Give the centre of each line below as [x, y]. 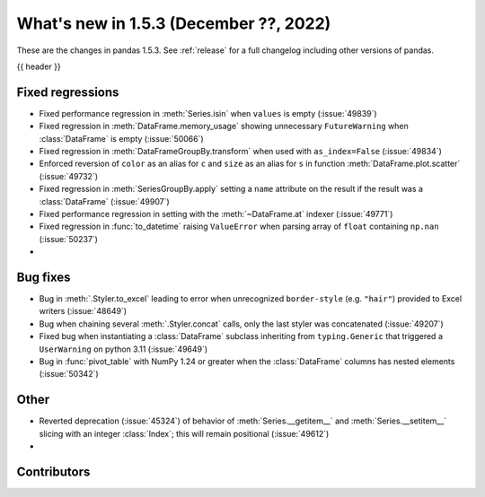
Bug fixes [44, 277]
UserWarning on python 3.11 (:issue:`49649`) [123, 349]
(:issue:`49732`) [69, 176]
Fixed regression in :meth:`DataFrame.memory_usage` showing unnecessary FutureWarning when [224, 126]
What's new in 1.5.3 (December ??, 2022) [174, 23]
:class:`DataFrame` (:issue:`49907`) [104, 201]
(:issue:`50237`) [69, 239]
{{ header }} [39, 66]
